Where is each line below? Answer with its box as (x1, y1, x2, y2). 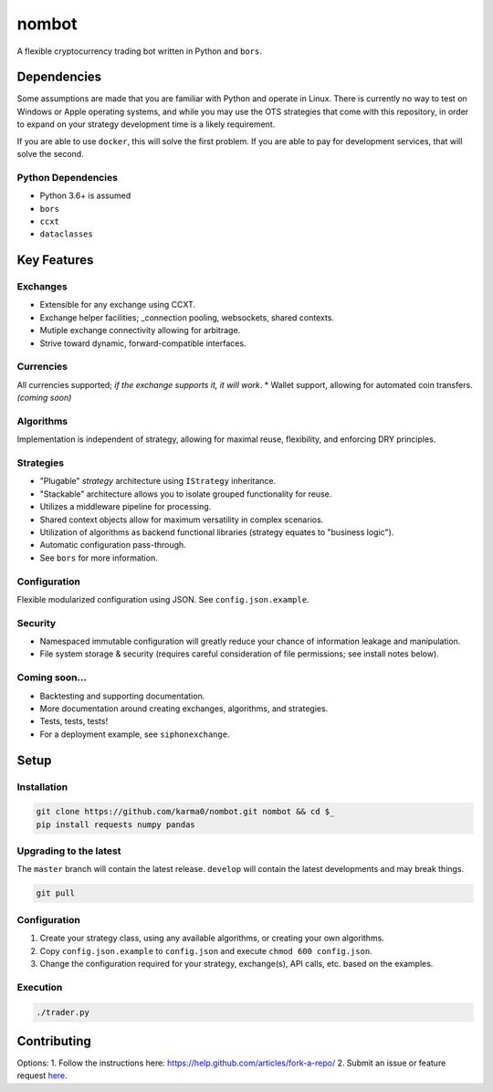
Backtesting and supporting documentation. (39, 690, 205, 701)
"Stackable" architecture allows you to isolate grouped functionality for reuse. (39, 488, 332, 499)
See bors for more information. (39, 552, 159, 563)
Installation (16, 781, 68, 793)
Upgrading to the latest (16, 845, 121, 857)
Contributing (16, 1033, 91, 1049)
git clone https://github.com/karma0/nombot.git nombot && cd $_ (36, 806, 335, 817)
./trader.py (36, 1007, 90, 1017)
